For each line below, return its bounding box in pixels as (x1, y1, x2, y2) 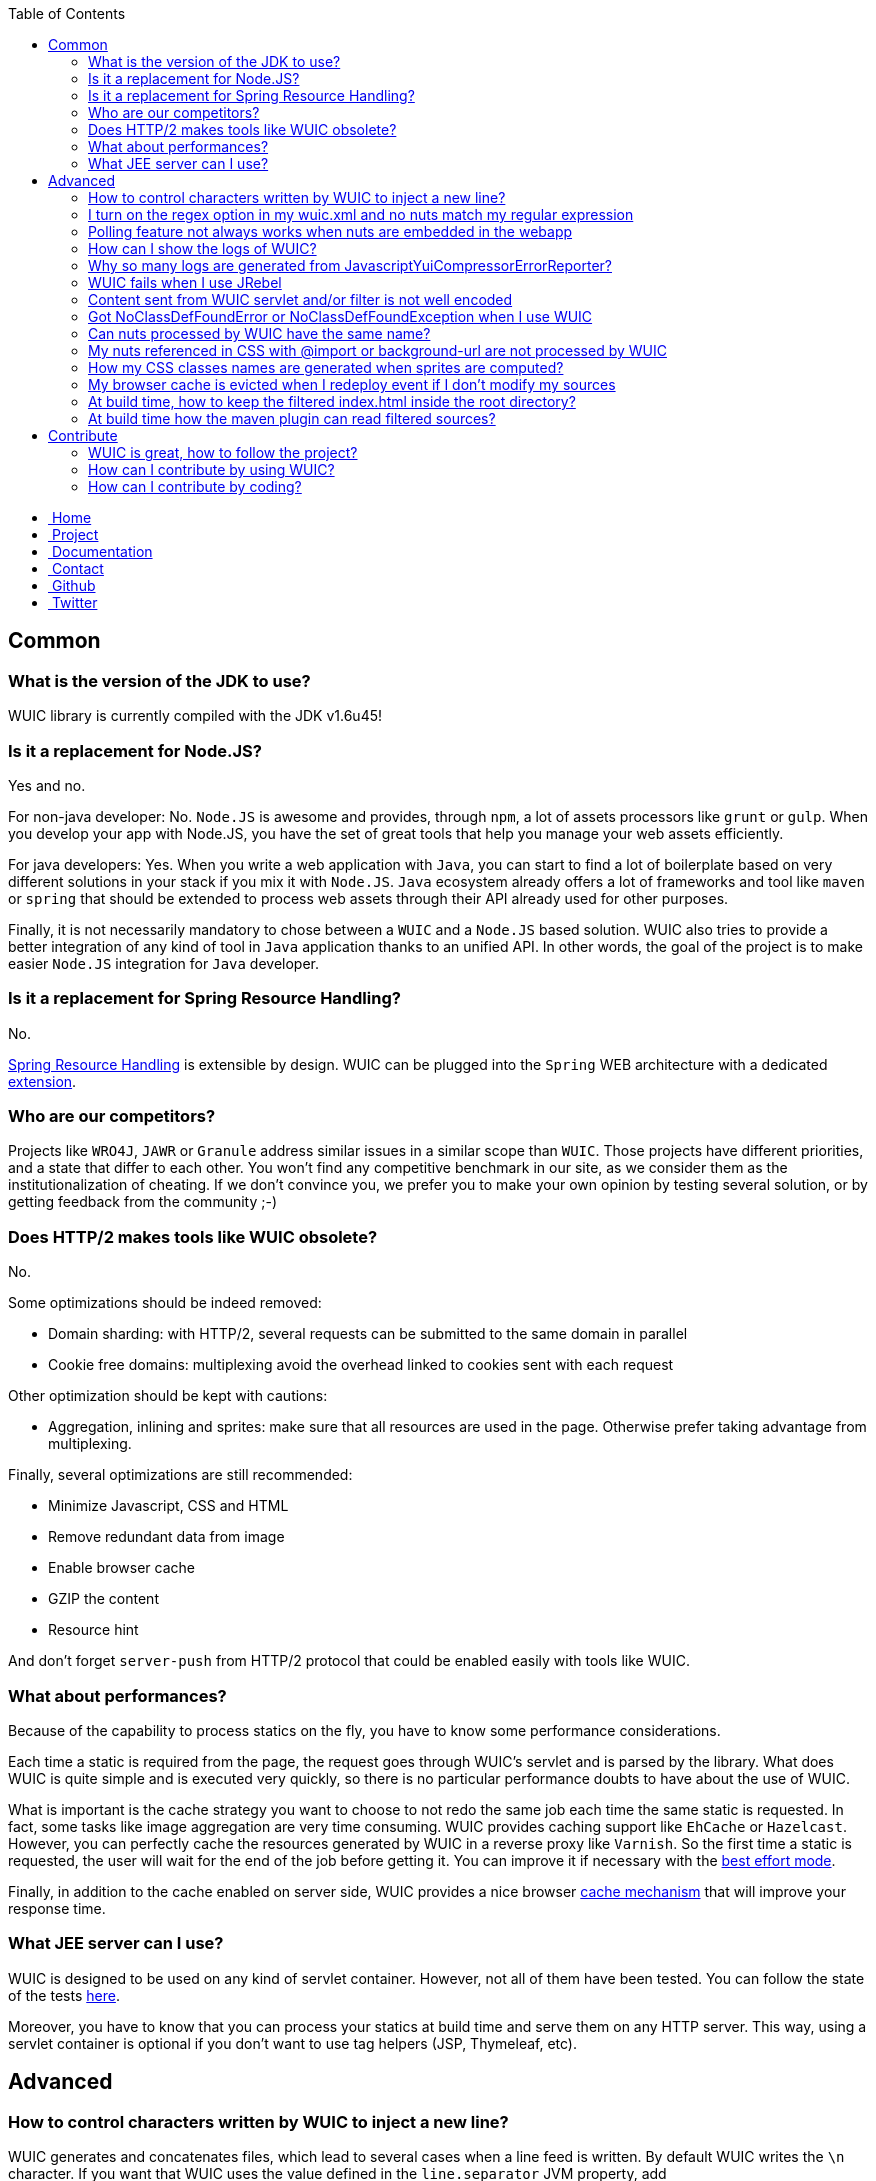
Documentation (51, 543, 153, 560)
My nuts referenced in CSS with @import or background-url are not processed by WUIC (88, 342, 667, 359)
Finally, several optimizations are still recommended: (8, 1466, 353, 1484)
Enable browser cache (48, 1559, 196, 1577)
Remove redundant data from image (48, 1528, 285, 1546)
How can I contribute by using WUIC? (88, 461, 335, 478)
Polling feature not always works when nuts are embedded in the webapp (88, 223, 573, 240)
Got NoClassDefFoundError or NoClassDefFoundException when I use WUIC (88, 308, 593, 325)
